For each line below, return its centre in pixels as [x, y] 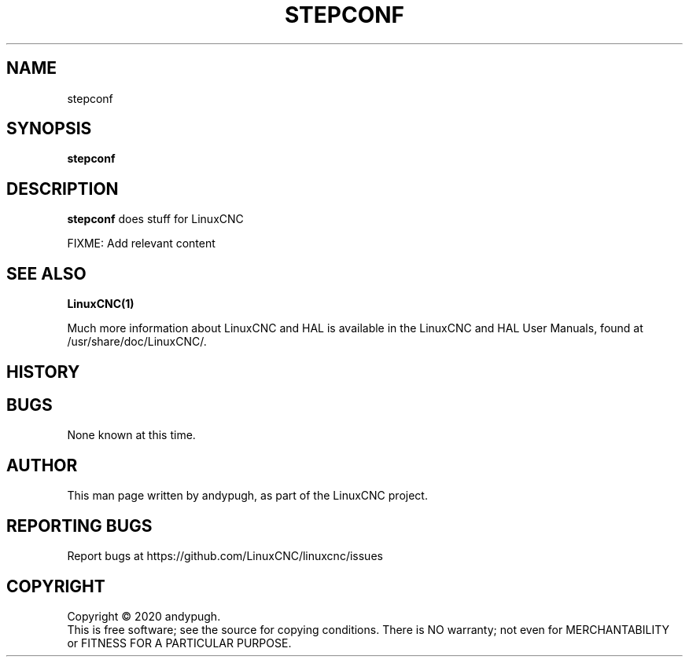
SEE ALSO [46, 273]
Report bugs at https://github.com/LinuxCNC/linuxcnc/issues [225, 556]
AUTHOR [42, 465]
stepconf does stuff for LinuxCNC [155, 219]
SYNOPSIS [49, 129]
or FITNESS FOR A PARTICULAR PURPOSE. [179, 643]
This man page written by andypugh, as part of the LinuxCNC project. [247, 496]
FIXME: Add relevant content [141, 244]
